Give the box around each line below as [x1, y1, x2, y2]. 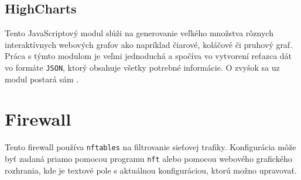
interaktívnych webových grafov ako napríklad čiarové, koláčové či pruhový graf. [5, 38, 293, 50]
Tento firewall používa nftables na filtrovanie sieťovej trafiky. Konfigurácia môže [5, 141, 296, 153]
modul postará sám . [5, 72, 79, 85]
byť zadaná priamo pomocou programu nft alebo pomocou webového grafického [5, 153, 292, 165]
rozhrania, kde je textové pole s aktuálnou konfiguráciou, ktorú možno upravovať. [5, 164, 297, 176]
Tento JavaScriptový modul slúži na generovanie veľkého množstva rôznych [5, 27, 273, 39]
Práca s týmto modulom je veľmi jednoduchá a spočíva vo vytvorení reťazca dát [5, 50, 292, 62]
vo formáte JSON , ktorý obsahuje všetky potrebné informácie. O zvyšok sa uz [5, 61, 280, 73]
